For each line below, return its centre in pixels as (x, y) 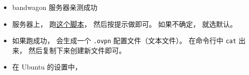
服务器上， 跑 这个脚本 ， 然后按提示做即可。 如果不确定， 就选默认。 (124, 24)
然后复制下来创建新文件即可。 (77, 50)
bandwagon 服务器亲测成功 (55, 7)
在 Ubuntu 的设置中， (47, 67)
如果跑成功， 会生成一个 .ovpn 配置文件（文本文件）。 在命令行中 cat (124, 40)
